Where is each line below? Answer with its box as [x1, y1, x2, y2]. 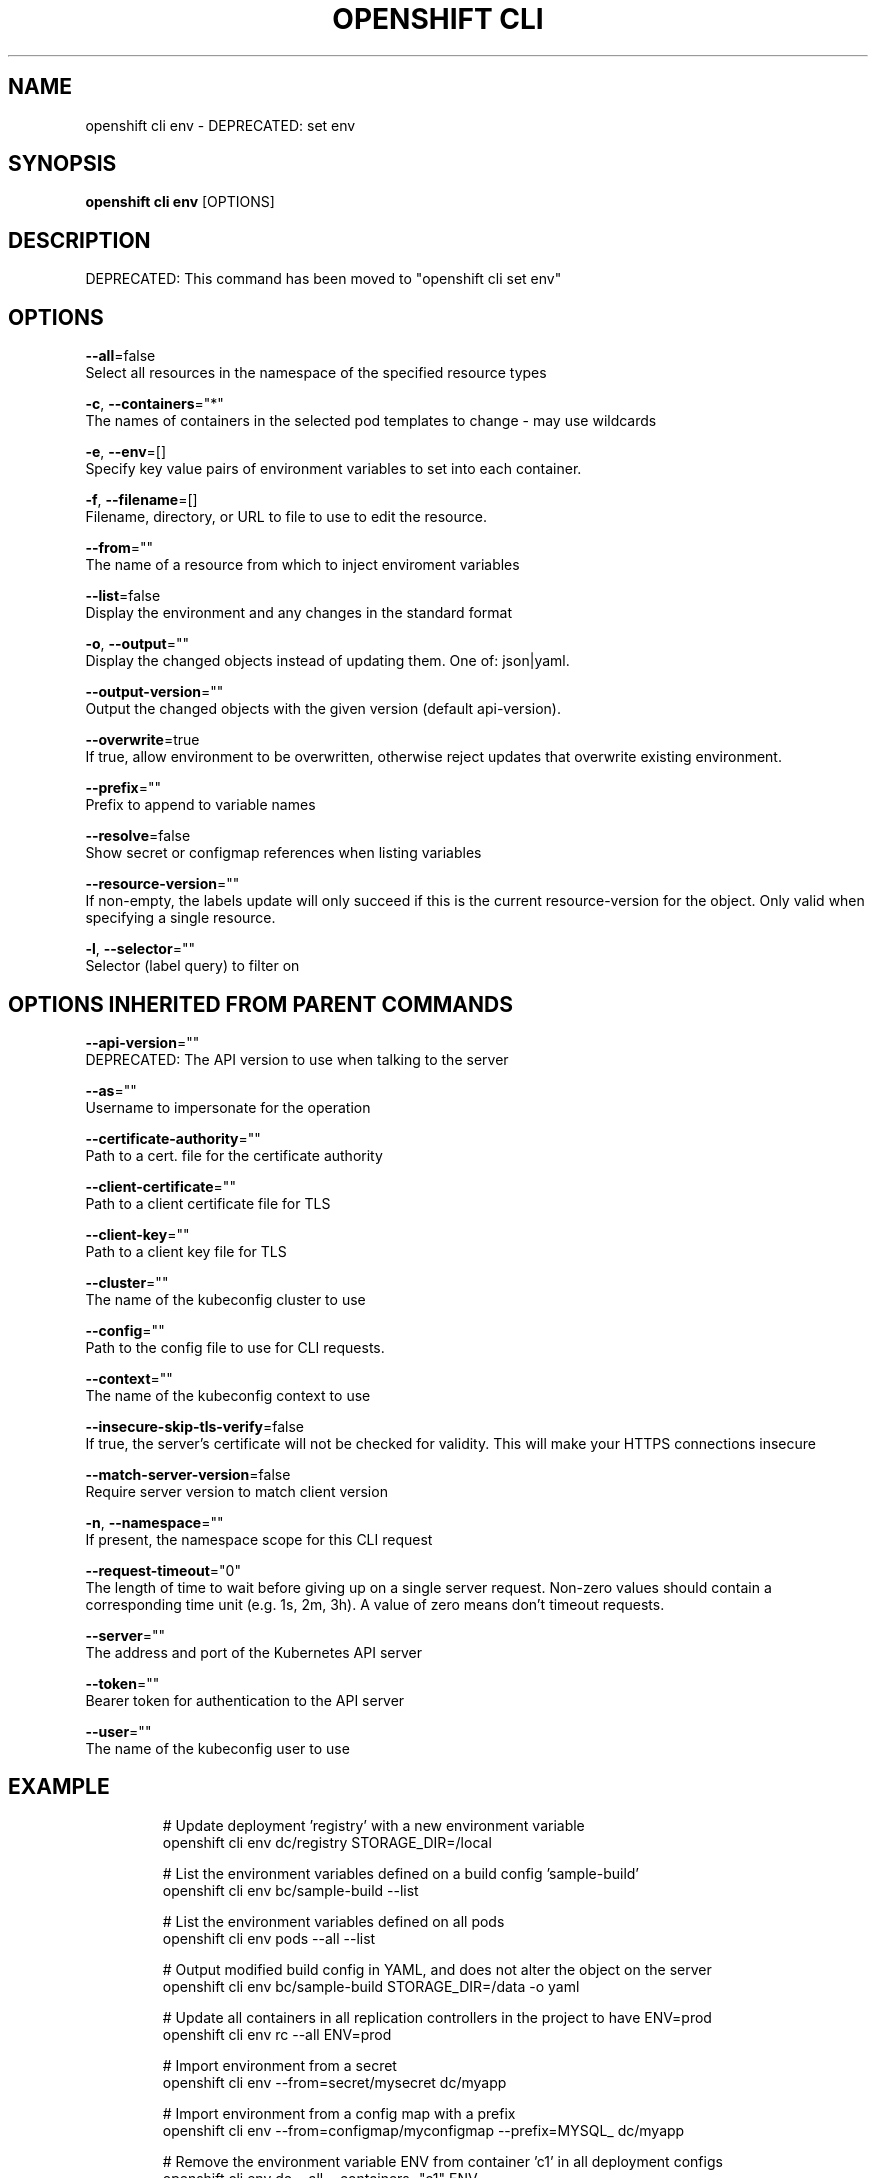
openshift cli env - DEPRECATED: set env [85, 116, 356, 134]
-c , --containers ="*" [85, 395, 224, 413]
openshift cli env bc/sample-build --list [162, 1881, 419, 1899]
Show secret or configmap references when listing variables [85, 844, 482, 862]
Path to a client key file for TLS [85, 1242, 287, 1260]
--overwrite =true [85, 731, 200, 749]
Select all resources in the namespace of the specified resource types [85, 364, 547, 382]
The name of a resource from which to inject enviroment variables [85, 556, 520, 574]
